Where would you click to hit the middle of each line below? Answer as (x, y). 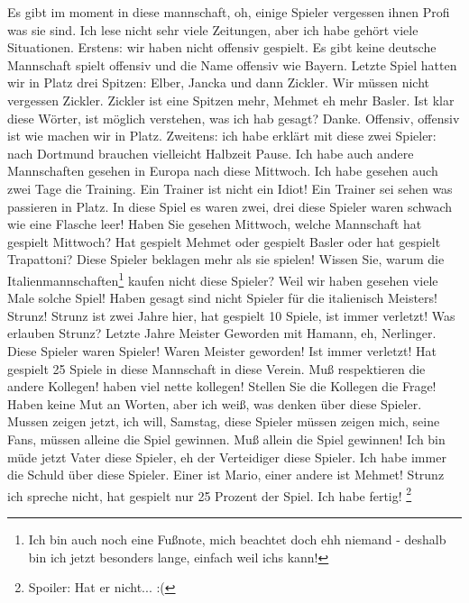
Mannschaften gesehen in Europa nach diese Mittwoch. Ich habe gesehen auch (223, 171)
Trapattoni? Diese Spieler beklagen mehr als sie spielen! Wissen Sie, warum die (226, 259)
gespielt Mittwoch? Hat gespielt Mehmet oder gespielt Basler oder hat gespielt (224, 241)
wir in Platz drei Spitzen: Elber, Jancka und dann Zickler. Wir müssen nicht (219, 82)
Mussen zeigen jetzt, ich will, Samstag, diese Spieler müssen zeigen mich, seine (224, 421)
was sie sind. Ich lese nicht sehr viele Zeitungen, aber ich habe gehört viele (213, 29)
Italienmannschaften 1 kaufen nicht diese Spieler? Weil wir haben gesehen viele (223, 279)
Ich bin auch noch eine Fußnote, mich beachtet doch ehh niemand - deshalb (237, 539)
